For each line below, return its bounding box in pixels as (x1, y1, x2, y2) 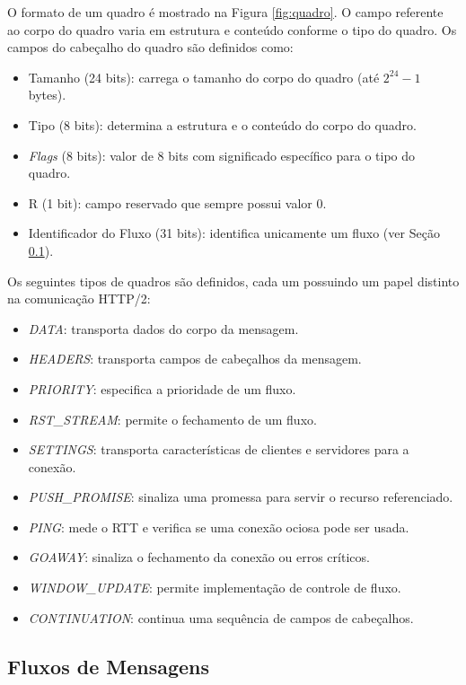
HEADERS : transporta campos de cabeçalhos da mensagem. (28, 349, 362, 368)
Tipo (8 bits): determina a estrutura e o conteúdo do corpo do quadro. (28, 115, 417, 134)
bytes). (28, 85, 66, 104)
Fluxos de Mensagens (7, 652, 210, 680)
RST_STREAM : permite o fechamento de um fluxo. (28, 409, 317, 428)
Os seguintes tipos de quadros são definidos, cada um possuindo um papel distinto (7, 271, 460, 290)
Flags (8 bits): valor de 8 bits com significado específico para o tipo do (28, 145, 416, 164)
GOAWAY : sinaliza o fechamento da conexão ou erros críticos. (28, 548, 370, 566)
